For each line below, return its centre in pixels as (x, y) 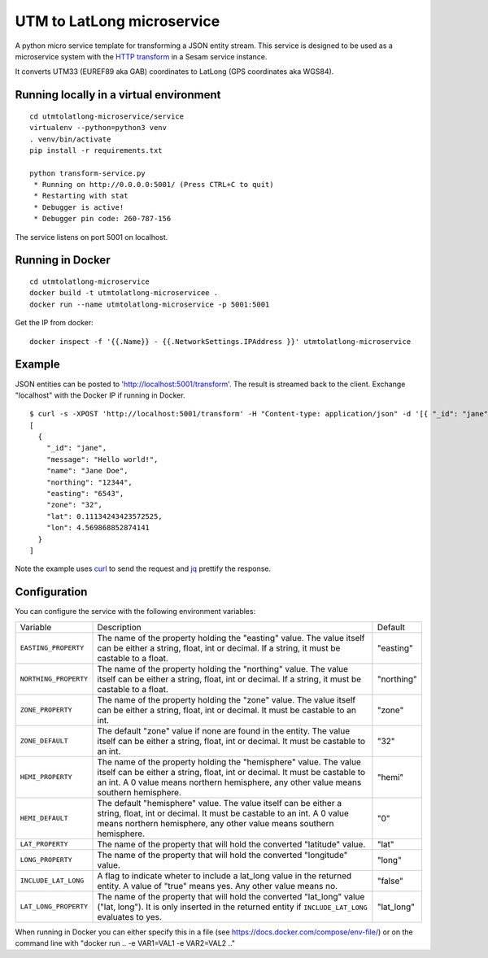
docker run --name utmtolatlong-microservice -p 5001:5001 (150, 304)
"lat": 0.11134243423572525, (104, 516)
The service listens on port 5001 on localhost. (91, 237)
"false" (390, 881)
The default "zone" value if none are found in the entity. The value (223, 730)
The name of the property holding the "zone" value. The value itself (227, 699)
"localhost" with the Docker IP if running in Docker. (100, 395)
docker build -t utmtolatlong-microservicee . (124, 293)
